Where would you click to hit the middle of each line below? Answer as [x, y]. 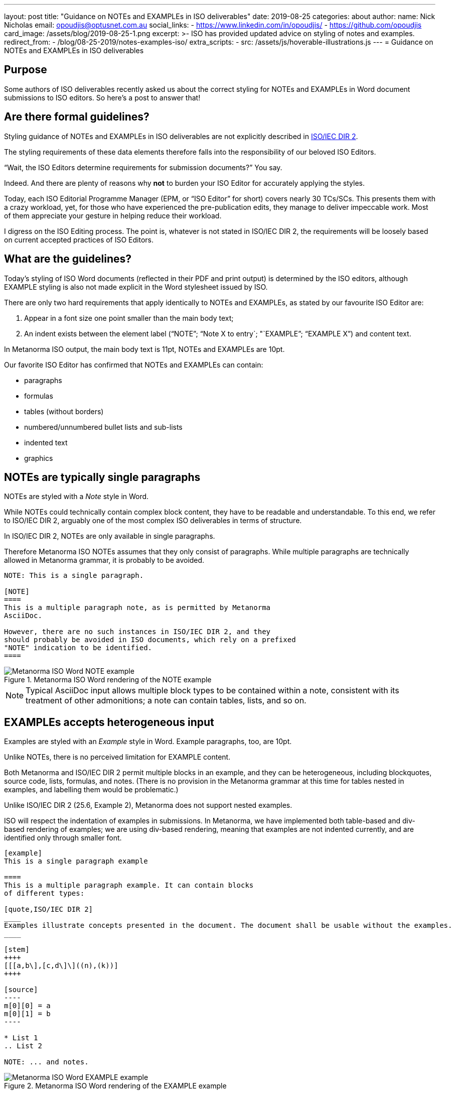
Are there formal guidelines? [77, 117]
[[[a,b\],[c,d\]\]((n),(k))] [61, 966]
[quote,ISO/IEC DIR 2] [49, 909]
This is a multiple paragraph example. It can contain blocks [129, 885]
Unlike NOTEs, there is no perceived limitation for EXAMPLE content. [117, 757]
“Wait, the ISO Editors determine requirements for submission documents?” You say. [143, 167]
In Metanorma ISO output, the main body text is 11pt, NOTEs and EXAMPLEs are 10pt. [144, 349]
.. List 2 [23, 1046]
